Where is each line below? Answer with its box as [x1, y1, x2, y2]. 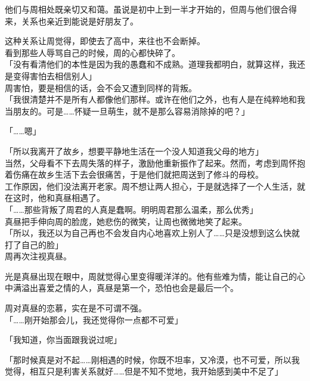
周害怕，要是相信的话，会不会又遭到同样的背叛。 [5, 81, 197, 94]
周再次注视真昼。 [5, 250, 72, 262]
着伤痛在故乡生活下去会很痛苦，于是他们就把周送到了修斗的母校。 [5, 168, 263, 181]
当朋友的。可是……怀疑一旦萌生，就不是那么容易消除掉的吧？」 [5, 104, 250, 117]
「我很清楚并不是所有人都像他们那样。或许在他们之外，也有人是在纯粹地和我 [5, 93, 305, 106]
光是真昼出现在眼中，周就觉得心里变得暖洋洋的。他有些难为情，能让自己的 [5, 270, 297, 282]
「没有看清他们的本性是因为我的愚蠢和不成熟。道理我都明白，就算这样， [5, 58, 289, 70]
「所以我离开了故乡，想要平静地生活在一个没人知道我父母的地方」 [5, 144, 263, 157]
